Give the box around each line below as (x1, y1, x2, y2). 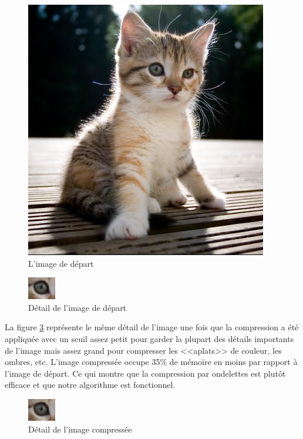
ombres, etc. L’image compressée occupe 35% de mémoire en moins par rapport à (5, 356, 298, 368)
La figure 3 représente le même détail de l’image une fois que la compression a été (5, 321, 299, 333)
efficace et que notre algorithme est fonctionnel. (5, 378, 176, 391)
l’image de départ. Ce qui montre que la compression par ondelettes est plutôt (5, 367, 286, 379)
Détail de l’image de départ (28, 301, 127, 313)
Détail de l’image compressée (28, 423, 132, 435)
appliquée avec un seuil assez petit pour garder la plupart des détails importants (5, 332, 294, 344)
